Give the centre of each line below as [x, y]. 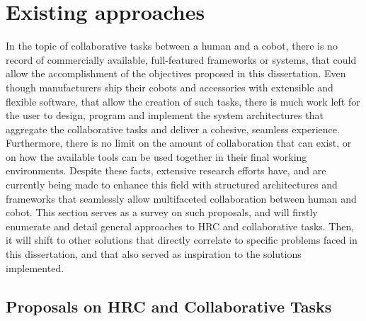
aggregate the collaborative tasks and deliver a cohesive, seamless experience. [173, 129]
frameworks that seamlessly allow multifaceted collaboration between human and [181, 198]
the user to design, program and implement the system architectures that [165, 115]
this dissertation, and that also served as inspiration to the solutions [154, 254]
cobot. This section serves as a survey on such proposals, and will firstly [162, 212]
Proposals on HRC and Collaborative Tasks [169, 306]
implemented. [35, 267]
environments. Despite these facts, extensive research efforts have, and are [166, 170]
